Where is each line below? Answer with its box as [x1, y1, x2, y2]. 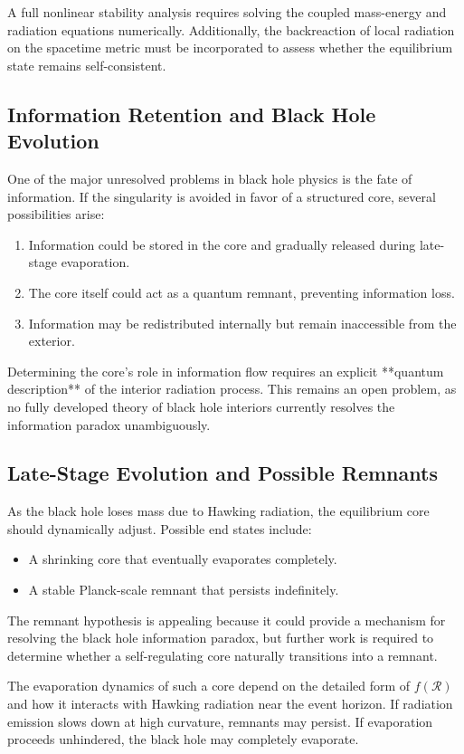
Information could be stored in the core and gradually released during [28, 234, 416, 253]
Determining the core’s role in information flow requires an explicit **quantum [7, 361, 444, 380]
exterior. [28, 331, 75, 350]
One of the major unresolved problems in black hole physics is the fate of [7, 168, 412, 187]
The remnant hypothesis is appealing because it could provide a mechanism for [7, 610, 446, 629]
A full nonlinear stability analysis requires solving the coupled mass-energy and [7, 3, 447, 21]
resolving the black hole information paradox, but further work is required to [7, 628, 434, 647]
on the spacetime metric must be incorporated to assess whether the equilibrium [7, 38, 453, 57]
